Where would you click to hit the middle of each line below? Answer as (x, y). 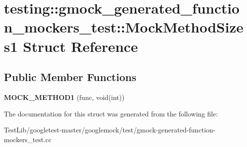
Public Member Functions (70, 77)
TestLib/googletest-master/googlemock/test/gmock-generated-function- (110, 130)
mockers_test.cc (28, 139)
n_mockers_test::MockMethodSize (124, 27)
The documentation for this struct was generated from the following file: (111, 113)
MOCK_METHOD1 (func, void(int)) (64, 97)
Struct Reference (80, 46)
